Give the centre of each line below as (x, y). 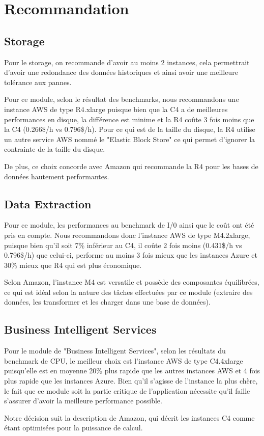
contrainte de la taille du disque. (55, 149)
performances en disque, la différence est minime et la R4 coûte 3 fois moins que (129, 119)
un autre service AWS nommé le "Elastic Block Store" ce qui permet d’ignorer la (130, 139)
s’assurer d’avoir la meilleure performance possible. (83, 401)
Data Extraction (48, 203)
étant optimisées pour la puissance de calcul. (74, 428)
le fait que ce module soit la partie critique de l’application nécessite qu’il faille (127, 390)
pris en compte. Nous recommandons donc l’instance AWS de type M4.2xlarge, (127, 235)
